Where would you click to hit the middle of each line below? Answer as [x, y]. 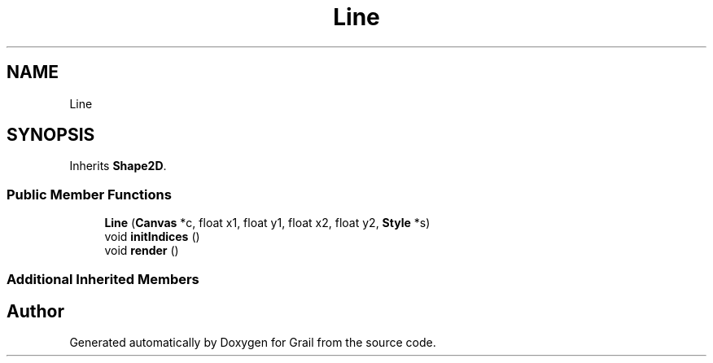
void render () [142, 251]
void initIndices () [152, 237]
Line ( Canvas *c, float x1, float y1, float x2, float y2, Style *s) [267, 223]
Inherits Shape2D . [118, 166]
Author [35, 311]
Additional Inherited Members [103, 279]
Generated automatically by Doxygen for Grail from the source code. [253, 343]
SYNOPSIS [51, 135]
